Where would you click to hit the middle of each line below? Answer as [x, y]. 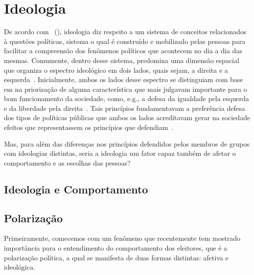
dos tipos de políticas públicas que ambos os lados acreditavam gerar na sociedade [127, 117]
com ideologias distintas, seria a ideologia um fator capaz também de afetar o [120, 153]
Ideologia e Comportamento [76, 189]
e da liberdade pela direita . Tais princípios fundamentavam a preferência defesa [125, 108]
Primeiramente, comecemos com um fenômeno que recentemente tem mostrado [122, 238]
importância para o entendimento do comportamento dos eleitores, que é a [116, 248]
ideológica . [20, 267]
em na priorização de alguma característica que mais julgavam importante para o [126, 89]
